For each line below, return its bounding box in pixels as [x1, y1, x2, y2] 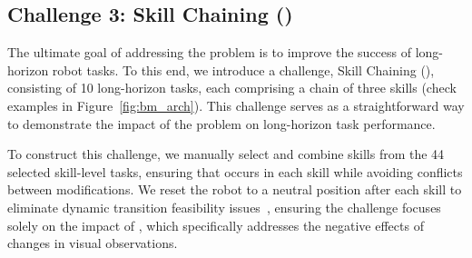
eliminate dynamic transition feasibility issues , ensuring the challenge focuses [7, 197, 441, 216]
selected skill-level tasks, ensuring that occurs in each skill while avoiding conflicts [7, 162, 463, 181]
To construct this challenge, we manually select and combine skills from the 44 [7, 144, 445, 164]
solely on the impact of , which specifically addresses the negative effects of [7, 215, 424, 234]
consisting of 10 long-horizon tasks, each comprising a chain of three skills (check [7, 78, 457, 97]
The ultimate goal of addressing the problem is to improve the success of [7, 43, 412, 62]
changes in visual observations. [7, 233, 178, 253]
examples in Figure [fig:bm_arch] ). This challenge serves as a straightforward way [7, 95, 465, 114]
